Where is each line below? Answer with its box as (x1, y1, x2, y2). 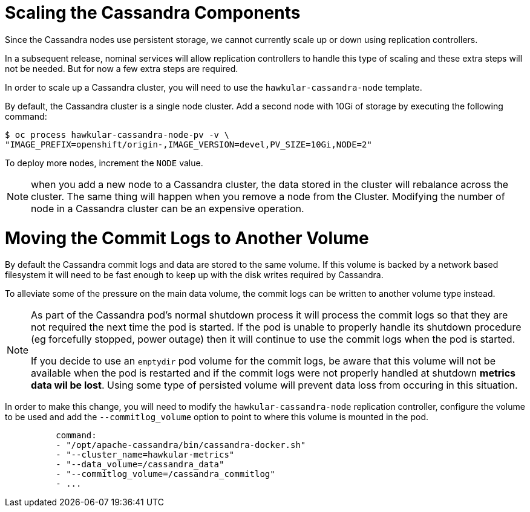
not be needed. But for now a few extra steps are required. (5, 63, 238, 74)
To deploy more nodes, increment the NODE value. (5, 157, 203, 168)
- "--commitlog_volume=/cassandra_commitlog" (56, 469, 275, 479)
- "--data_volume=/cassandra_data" (56, 459, 224, 470)
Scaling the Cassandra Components (5, 2, 301, 23)
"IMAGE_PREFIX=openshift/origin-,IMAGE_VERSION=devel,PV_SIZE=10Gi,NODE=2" (5, 139, 372, 149)
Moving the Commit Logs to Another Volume (5, 227, 369, 248)
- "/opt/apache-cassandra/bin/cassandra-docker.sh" (56, 440, 306, 450)
